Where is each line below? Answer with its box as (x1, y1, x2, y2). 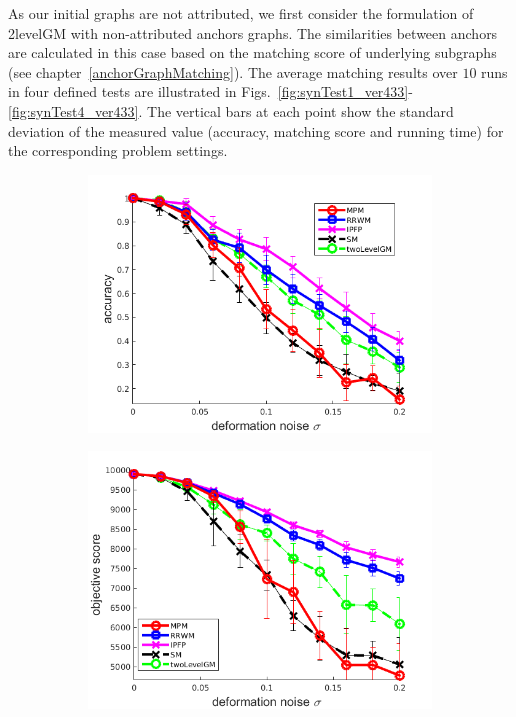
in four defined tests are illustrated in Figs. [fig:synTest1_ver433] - (8, 81, 413, 102)
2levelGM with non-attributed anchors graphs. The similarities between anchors (8, 22, 498, 43)
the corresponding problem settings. (8, 140, 228, 161)
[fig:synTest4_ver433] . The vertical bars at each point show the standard (8, 100, 454, 121)
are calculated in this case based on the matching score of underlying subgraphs (8, 42, 497, 63)
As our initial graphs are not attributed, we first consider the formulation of (8, 3, 474, 23)
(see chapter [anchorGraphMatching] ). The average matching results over (8, 61, 458, 82)
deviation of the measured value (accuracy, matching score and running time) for (8, 120, 504, 141)
